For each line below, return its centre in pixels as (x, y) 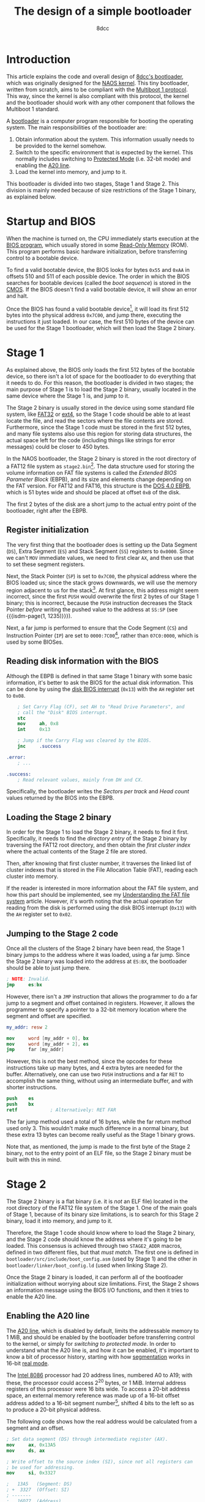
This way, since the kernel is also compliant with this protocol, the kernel (98, 96)
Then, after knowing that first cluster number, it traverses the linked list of (99, 863)
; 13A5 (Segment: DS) (39, 1484)
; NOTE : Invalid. (28, 979)
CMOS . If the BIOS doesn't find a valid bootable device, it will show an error (102, 289)
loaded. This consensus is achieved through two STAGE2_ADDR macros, (94, 1245)
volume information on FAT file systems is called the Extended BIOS (92, 472)
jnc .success (39, 746)
